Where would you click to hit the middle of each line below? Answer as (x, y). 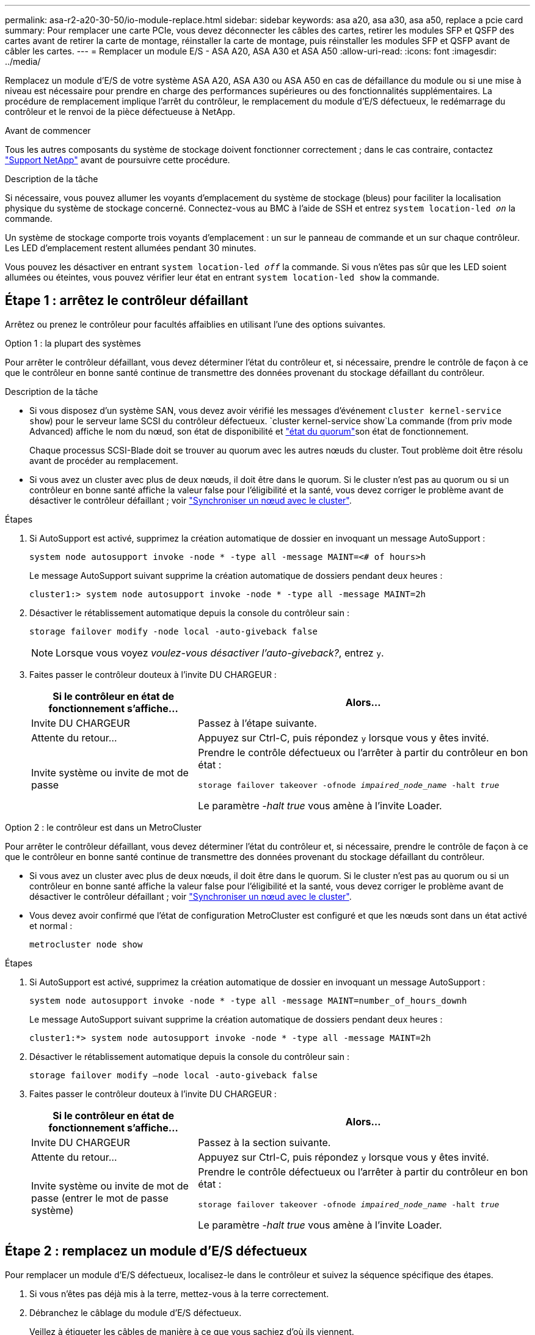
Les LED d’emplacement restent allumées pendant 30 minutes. (131, 248)
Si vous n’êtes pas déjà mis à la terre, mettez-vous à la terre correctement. (179, 1293)
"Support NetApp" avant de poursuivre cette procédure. (118, 160)
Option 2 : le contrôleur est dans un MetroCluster (104, 827)
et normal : (51, 925)
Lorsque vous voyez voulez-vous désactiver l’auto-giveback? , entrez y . (220, 653)
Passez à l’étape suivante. (257, 723)
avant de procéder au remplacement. (104, 460)
